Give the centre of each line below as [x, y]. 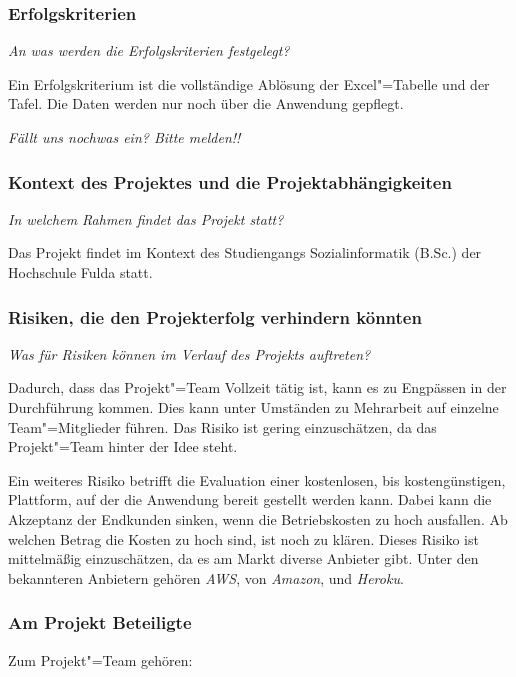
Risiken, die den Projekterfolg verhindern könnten [215, 316]
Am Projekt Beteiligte [100, 622]
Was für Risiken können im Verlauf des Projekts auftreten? [189, 353]
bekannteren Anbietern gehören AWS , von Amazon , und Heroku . [206, 577]
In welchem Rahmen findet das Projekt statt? [146, 218]
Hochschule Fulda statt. [80, 272]
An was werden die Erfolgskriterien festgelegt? [149, 50]
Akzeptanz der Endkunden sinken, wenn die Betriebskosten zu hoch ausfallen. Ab [258, 518]
